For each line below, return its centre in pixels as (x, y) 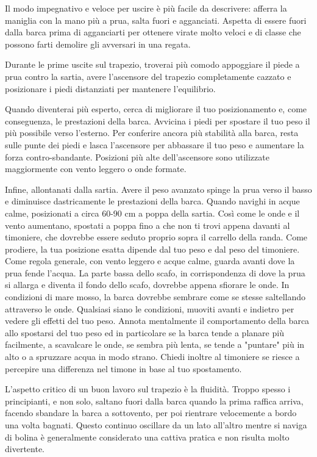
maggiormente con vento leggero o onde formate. (96, 169)
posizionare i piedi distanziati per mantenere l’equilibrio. (110, 88)
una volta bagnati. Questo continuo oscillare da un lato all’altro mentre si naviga (156, 425)
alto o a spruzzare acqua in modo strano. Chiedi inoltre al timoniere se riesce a (152, 357)
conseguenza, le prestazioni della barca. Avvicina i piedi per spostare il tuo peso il (158, 121)
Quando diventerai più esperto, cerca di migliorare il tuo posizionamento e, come (156, 109)
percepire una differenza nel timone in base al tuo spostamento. (123, 368)
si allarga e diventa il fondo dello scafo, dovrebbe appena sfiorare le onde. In (147, 285)
